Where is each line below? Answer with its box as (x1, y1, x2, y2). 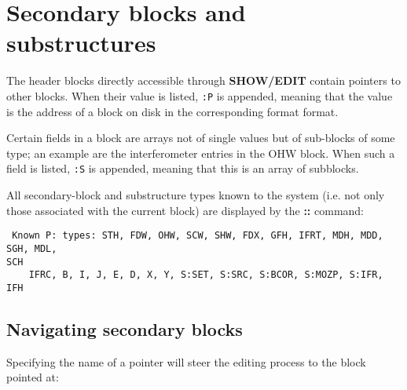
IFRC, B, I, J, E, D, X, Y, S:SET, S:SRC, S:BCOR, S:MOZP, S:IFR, (28, 269, 383, 281)
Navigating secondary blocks (6, 316, 243, 341)
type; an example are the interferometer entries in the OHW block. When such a (6, 144, 395, 161)
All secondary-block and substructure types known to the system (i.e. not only (6, 187, 385, 202)
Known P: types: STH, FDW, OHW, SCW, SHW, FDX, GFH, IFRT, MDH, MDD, (12, 230, 383, 242)
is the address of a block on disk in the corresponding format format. (6, 103, 339, 119)
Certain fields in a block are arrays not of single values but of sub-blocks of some (6, 129, 395, 146)
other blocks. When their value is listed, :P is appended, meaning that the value (6, 87, 393, 104)
